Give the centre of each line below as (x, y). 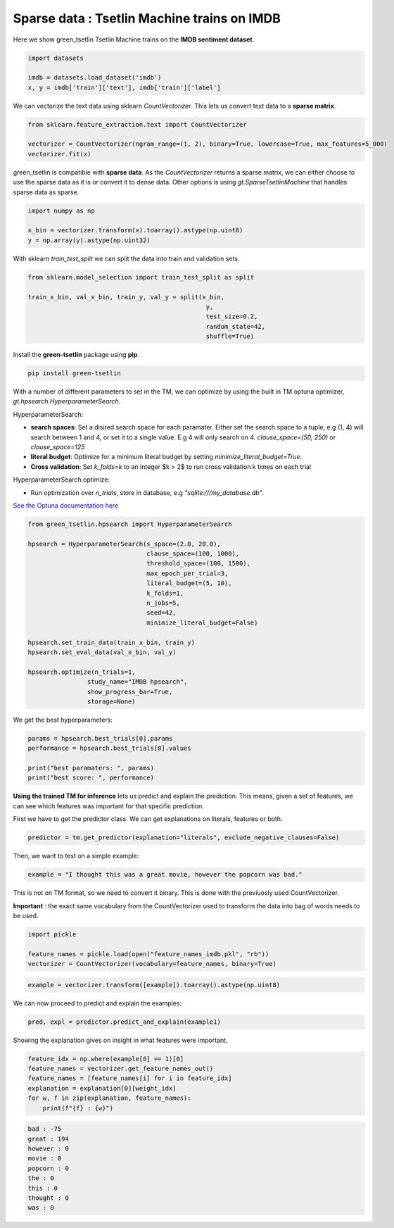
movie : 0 (45, 1159)
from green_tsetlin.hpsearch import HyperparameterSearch (130, 524)
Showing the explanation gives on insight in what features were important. (120, 1040)
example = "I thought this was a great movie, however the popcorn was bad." (165, 875)
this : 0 (43, 1188)
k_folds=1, (165, 593)
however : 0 (49, 1148)
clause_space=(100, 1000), (193, 554)
